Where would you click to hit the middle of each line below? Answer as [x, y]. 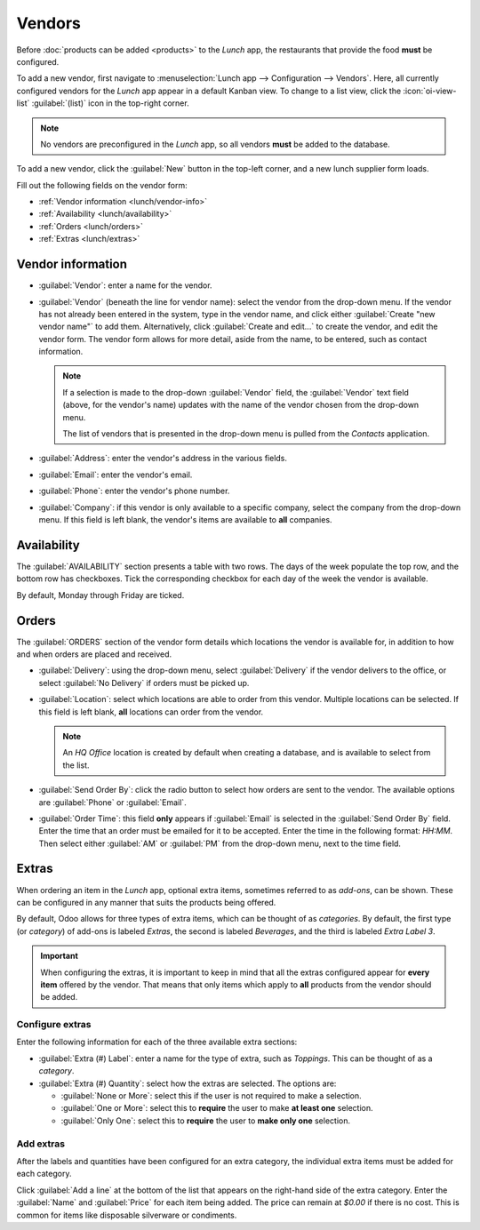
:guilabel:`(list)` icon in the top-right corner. [111, 103]
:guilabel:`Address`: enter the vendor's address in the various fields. [163, 459]
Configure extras [54, 1025]
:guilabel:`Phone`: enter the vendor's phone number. [134, 491]
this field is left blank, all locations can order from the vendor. [151, 712]
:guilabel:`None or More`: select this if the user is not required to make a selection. [211, 1096]
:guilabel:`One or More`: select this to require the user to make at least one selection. [217, 1108]
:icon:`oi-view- [430, 91]
